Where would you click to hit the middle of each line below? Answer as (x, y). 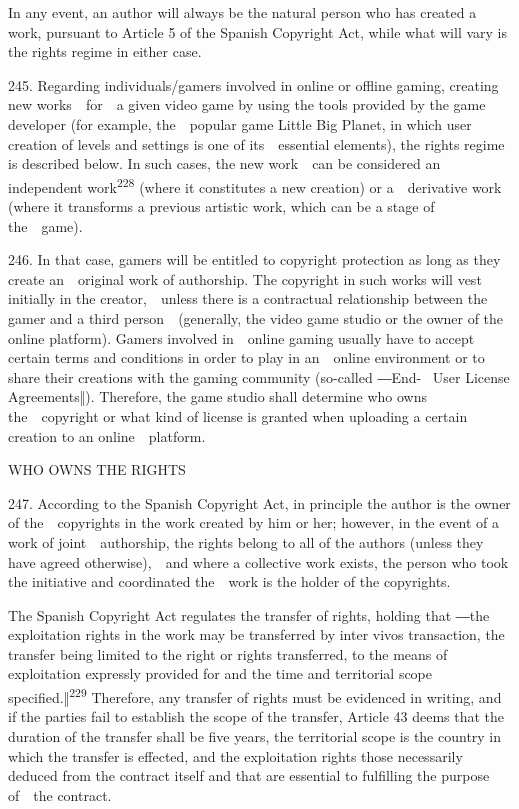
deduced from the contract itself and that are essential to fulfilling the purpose (249, 775)
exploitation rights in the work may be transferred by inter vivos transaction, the (256, 634)
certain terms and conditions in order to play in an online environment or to (246, 357)
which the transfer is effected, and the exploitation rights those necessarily (235, 755)
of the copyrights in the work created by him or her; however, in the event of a (254, 522)
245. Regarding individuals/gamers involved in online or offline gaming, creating (253, 84)
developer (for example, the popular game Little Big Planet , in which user (240, 123)
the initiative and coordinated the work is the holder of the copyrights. (229, 581)
